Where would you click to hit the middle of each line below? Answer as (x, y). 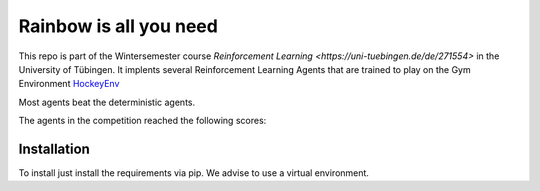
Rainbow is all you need (118, 26)
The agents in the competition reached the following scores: (142, 121)
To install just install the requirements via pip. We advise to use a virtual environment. (194, 173)
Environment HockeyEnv (69, 84)
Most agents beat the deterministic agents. (106, 102)
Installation (54, 148)
